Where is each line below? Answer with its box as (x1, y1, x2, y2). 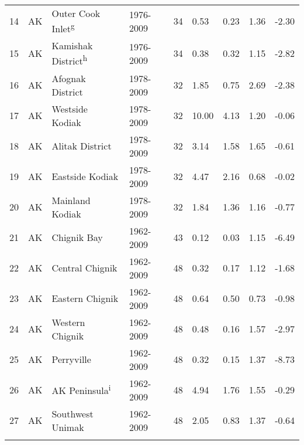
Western (51, 315, 85, 329)
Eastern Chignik (51, 291, 119, 305)
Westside (51, 101, 88, 116)
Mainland (51, 193, 91, 207)
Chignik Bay (51, 230, 103, 244)
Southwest (51, 406, 94, 420)
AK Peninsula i (51, 382, 111, 398)
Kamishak (51, 39, 93, 53)
